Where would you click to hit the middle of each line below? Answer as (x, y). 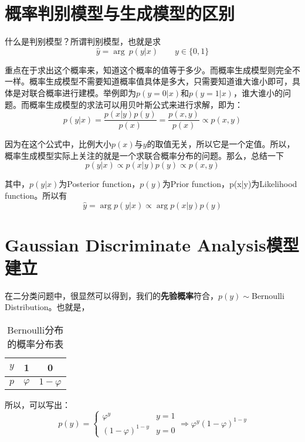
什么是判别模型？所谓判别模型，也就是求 (83, 41)
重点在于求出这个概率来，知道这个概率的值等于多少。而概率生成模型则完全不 (152, 69)
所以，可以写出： (38, 405)
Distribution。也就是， (47, 307)
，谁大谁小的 (258, 92)
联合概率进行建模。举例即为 (82, 92)
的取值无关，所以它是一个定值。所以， (221, 144)
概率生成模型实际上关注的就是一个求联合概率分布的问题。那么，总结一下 (144, 155)
